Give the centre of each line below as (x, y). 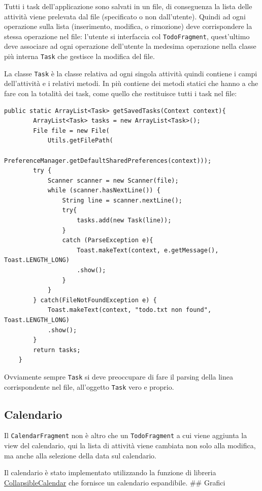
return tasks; (57, 350)
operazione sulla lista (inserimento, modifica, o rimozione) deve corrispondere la (128, 26)
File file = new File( (71, 131)
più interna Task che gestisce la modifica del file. (79, 56)
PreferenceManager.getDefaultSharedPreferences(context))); (108, 161)
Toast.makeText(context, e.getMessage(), (148, 250)
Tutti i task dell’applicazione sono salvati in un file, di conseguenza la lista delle (128, 6)
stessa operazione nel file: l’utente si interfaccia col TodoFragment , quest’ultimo (127, 36)
